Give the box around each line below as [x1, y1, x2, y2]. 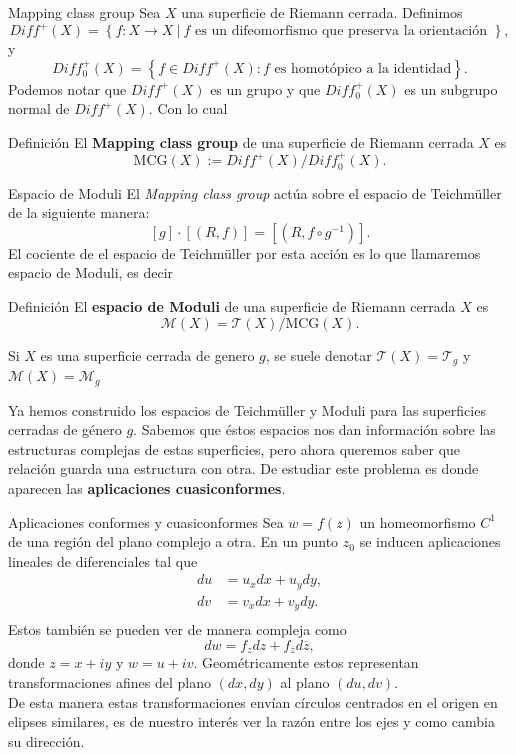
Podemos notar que [8, 78, 127, 99]
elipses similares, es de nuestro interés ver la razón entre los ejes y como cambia [8, 711, 495, 732]
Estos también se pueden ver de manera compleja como [8, 619, 347, 640]
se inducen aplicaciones [359, 531, 501, 552]
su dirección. [8, 730, 85, 751]
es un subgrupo [404, 78, 498, 99]
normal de [8, 98, 70, 119]
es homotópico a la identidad [274, 61, 452, 76]
